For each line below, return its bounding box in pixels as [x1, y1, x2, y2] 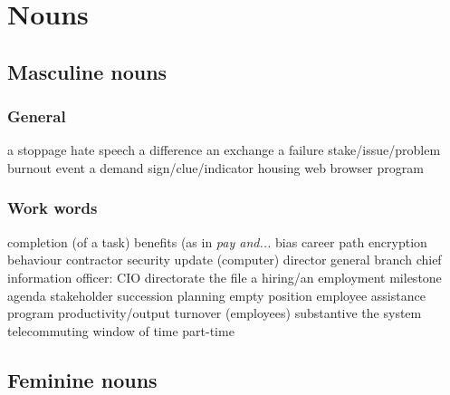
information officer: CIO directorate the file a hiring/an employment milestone [7, 267, 442, 286]
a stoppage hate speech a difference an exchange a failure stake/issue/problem [7, 140, 441, 159]
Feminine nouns [7, 365, 158, 393]
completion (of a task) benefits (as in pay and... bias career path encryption [7, 232, 427, 251]
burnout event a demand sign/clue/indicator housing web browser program [7, 158, 424, 177]
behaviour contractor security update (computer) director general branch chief [7, 250, 442, 269]
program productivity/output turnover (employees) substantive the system [7, 303, 422, 323]
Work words [7, 197, 98, 219]
